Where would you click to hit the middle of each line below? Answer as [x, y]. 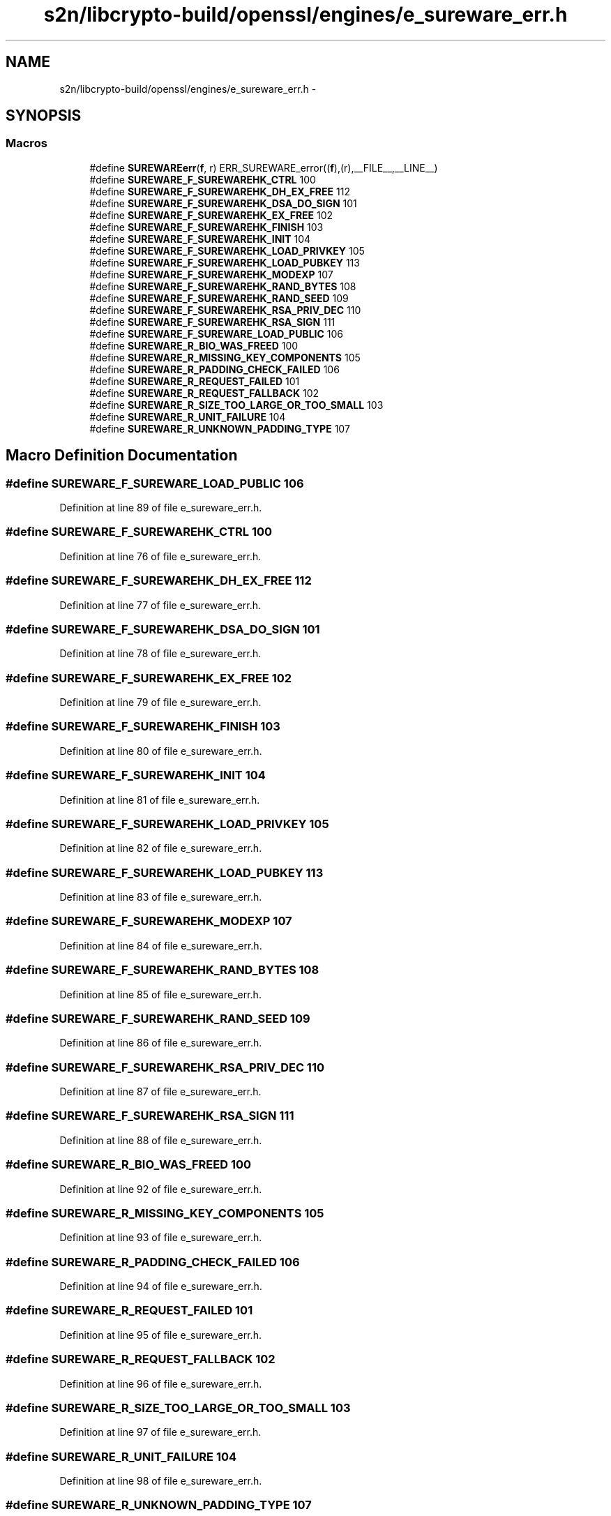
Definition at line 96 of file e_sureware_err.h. [161, 1383]
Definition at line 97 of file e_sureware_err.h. [160, 1432]
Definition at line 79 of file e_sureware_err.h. [160, 703]
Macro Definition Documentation [122, 456]
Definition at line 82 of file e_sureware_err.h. [161, 848]
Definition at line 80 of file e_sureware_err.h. [161, 751]
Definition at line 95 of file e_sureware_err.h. [160, 1335]
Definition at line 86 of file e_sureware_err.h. [161, 1043]
